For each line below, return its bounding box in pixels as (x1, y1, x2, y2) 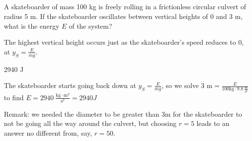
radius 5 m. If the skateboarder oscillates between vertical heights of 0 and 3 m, (4, 11, 243, 21)
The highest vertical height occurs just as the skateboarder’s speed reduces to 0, (4, 37, 244, 47)
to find (4, 92, 24, 102)
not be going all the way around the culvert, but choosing (4, 118, 177, 128)
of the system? (68, 20, 112, 31)
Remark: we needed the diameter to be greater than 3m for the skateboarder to (4, 108, 242, 119)
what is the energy (4, 20, 60, 31)
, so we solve (161, 80, 199, 90)
